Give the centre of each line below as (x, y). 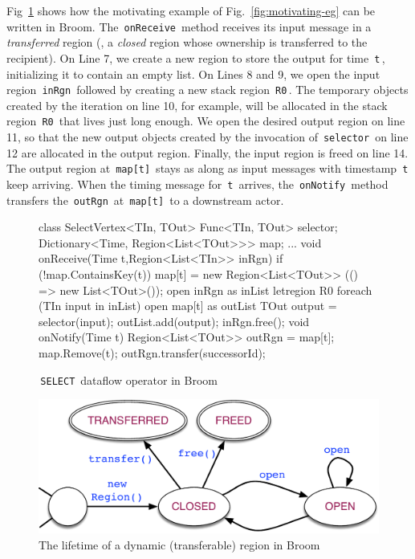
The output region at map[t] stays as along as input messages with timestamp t (207, 168)
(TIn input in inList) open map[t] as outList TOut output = (188, 306)
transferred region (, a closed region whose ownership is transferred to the (187, 42)
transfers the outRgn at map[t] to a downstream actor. (145, 200)
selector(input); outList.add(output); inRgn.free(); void (174, 321)
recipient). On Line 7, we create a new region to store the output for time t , (196, 57)
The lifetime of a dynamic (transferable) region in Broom (179, 544)
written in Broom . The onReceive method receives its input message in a (189, 26)
